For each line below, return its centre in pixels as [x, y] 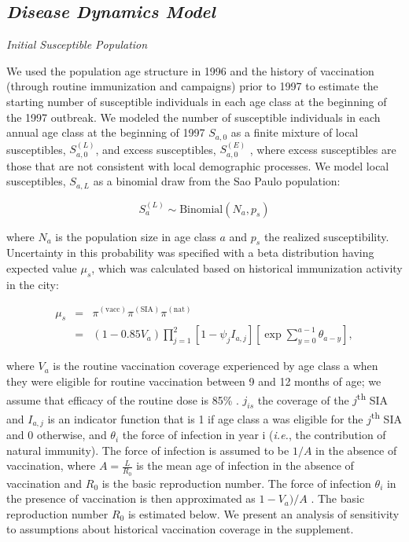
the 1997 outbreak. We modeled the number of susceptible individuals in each [193, 117]
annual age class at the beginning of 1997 [106, 132]
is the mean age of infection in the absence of [245, 465]
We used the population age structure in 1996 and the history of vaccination [190, 70]
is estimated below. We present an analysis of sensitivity [263, 513]
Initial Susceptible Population [77, 44]
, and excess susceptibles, [156, 149]
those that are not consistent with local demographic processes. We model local [198, 165]
